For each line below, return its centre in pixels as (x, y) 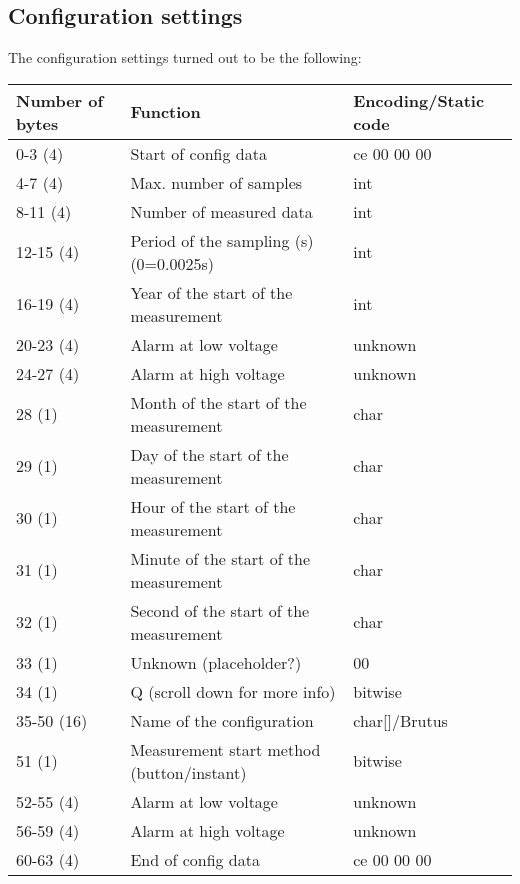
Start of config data (198, 153)
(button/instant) (188, 772)
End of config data (195, 859)
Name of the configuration (222, 720)
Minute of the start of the (220, 558)
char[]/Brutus (400, 720)
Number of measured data (221, 211)
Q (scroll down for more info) (233, 691)
